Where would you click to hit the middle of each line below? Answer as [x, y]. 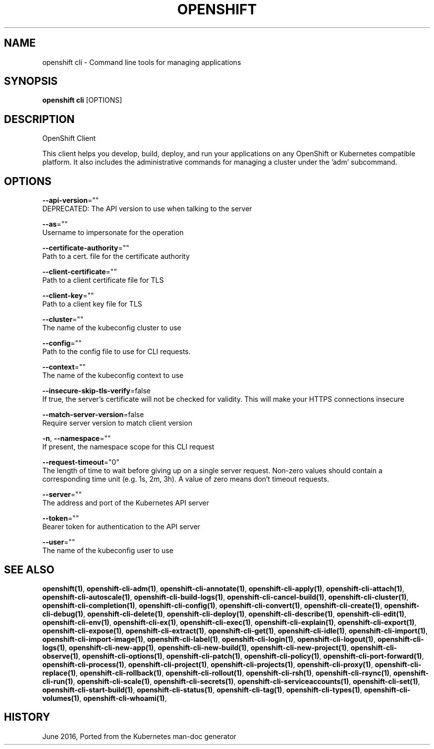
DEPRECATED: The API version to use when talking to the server [147, 209]
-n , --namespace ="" [77, 438]
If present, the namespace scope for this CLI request [128, 447]
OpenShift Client [69, 138]
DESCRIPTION [39, 119]
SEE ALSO [29, 569]
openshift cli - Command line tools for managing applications [142, 62]
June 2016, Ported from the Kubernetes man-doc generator [139, 736]
